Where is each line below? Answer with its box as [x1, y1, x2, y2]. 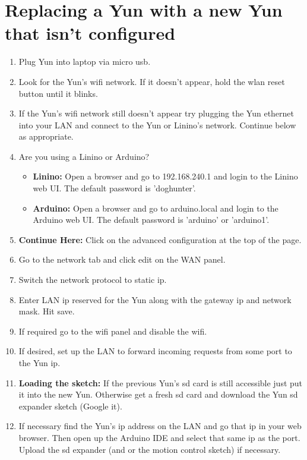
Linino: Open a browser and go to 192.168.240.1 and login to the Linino [33, 170, 298, 182]
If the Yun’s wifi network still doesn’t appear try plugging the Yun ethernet [18, 107, 295, 119]
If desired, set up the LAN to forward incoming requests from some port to [18, 345, 292, 357]
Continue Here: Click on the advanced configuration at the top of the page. [18, 233, 302, 245]
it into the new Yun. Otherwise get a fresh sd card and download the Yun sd [18, 388, 298, 401]
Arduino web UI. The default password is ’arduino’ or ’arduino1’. [33, 213, 270, 226]
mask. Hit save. [18, 305, 75, 317]
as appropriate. [18, 130, 74, 143]
